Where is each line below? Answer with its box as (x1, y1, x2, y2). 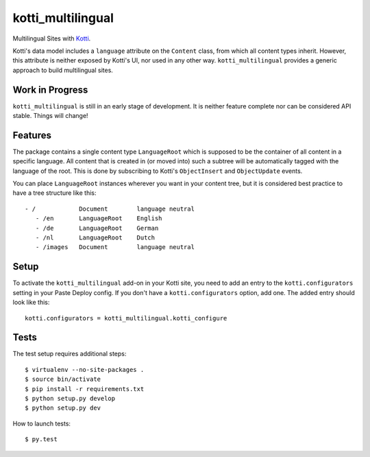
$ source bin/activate (25, 375, 101, 384)
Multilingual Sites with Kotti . (12, 34, 91, 43)
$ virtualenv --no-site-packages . (25, 366, 145, 373)
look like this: (12, 298, 50, 307)
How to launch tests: (12, 419, 71, 427)
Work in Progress (12, 84, 88, 95)
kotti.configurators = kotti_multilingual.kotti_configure (25, 314, 227, 322)
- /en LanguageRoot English (35, 215, 162, 222)
